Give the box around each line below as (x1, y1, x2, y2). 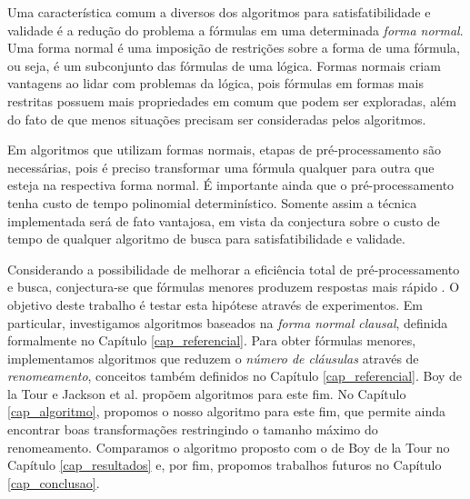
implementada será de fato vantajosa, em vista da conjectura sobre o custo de (7, 211, 440, 230)
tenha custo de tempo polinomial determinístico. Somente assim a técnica (7, 193, 417, 212)
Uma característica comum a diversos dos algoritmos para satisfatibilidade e (7, 3, 431, 21)
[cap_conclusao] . (7, 473, 100, 492)
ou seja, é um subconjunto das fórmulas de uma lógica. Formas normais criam (7, 55, 441, 75)
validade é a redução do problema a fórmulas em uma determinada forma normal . (7, 20, 464, 39)
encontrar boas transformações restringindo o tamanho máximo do (7, 420, 378, 439)
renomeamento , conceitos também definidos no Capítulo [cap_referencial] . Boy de (7, 366, 463, 385)
